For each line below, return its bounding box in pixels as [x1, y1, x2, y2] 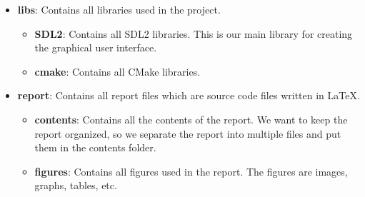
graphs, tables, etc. [34, 178, 117, 193]
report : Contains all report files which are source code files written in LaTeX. [17, 88, 360, 103]
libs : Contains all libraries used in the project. [17, 2, 221, 16]
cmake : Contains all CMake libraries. [34, 64, 201, 79]
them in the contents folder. [34, 140, 156, 155]
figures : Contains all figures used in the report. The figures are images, [34, 163, 348, 178]
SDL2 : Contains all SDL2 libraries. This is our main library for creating [34, 26, 353, 41]
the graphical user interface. [34, 40, 157, 55]
